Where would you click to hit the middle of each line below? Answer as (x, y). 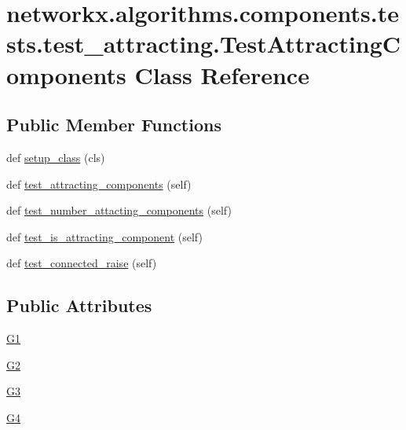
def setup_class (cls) (56, 157)
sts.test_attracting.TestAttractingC (204, 44)
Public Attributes (79, 305)
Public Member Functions (114, 125)
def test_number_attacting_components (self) (119, 210)
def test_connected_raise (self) (82, 263)
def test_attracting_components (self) (99, 184)
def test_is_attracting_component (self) (104, 236)
